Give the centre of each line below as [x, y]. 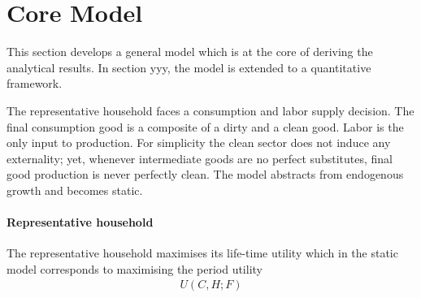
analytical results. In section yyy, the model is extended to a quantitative [189, 67]
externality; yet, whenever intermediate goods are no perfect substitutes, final [200, 158]
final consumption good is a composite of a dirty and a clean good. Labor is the [205, 126]
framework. [35, 83]
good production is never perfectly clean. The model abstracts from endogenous [205, 174]
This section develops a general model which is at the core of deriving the [190, 52]
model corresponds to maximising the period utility [135, 268]
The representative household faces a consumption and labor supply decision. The [210, 110]
